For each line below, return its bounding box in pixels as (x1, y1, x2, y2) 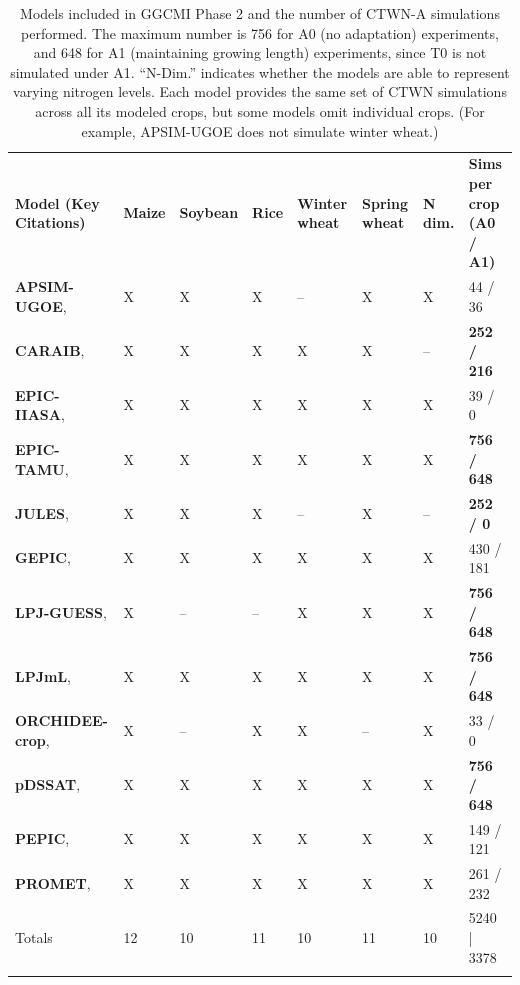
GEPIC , (15, 547, 71, 568)
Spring (362, 192, 409, 213)
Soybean (179, 202, 239, 223)
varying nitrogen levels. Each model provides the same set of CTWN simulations (13, 81, 507, 102)
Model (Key (15, 192, 100, 213)
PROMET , (15, 872, 91, 893)
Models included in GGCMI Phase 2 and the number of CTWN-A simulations (20, 3, 500, 23)
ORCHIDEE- (15, 710, 108, 731)
